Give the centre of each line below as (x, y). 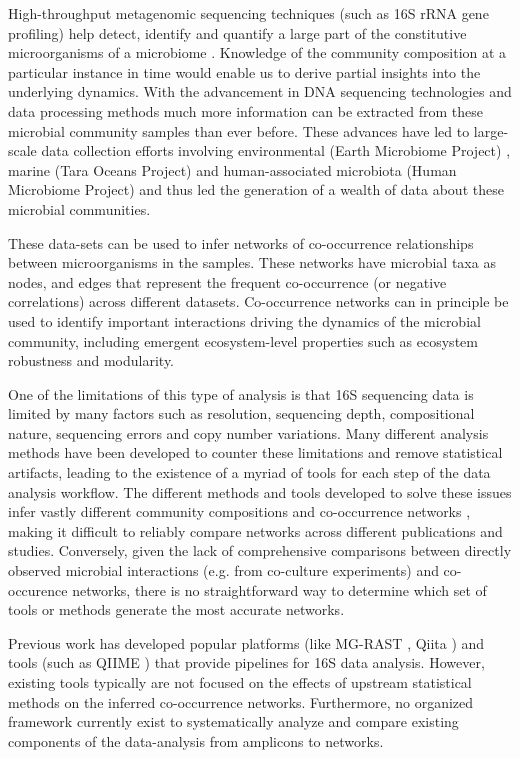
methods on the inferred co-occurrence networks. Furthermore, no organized (241, 701)
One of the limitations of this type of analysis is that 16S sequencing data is (241, 393)
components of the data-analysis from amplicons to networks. (196, 740)
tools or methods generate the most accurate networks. (176, 609)
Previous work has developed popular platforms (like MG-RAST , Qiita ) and (246, 642)
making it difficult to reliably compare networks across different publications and (255, 530)
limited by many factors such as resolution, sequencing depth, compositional (241, 413)
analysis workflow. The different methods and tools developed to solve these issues (260, 491)
